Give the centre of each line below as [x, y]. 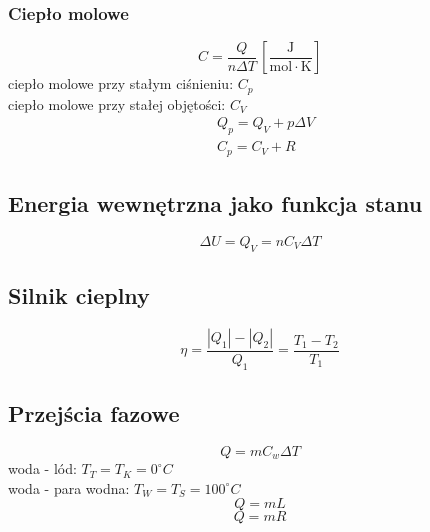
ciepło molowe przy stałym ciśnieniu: [121, 83]
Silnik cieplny [79, 294]
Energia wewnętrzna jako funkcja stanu [215, 202]
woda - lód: [42, 468]
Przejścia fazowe [94, 413]
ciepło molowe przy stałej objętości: [117, 103]
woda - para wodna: [69, 487]
